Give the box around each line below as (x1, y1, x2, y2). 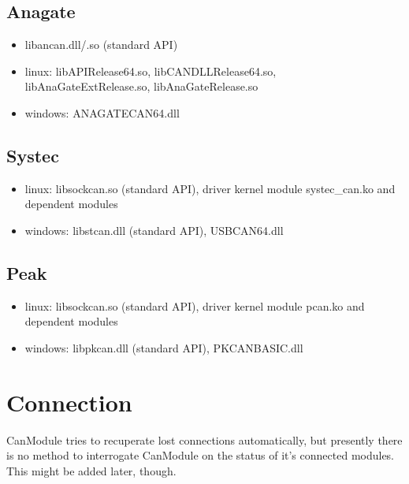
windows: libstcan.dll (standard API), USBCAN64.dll (24, 222, 284, 238)
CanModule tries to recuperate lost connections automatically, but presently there (6, 431, 403, 448)
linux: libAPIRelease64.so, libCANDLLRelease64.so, (24, 62, 277, 79)
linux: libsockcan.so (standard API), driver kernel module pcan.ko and (24, 297, 365, 314)
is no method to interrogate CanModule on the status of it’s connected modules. (6, 447, 395, 464)
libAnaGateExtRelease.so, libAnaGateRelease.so (24, 78, 258, 95)
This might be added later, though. (6, 462, 177, 478)
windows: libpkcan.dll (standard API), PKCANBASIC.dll (24, 339, 303, 356)
